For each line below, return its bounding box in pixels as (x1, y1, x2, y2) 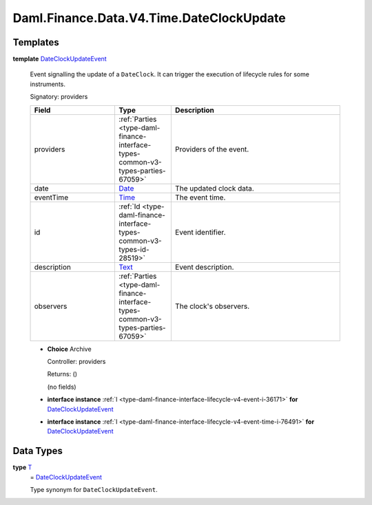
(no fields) (47, 383, 76, 391)
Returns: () (47, 370, 78, 378)
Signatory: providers (30, 93, 88, 101)
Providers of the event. (174, 144, 249, 154)
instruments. (30, 80, 65, 88)
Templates (12, 36, 59, 48)
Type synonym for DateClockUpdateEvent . (30, 486, 158, 494)
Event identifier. (174, 227, 226, 237)
